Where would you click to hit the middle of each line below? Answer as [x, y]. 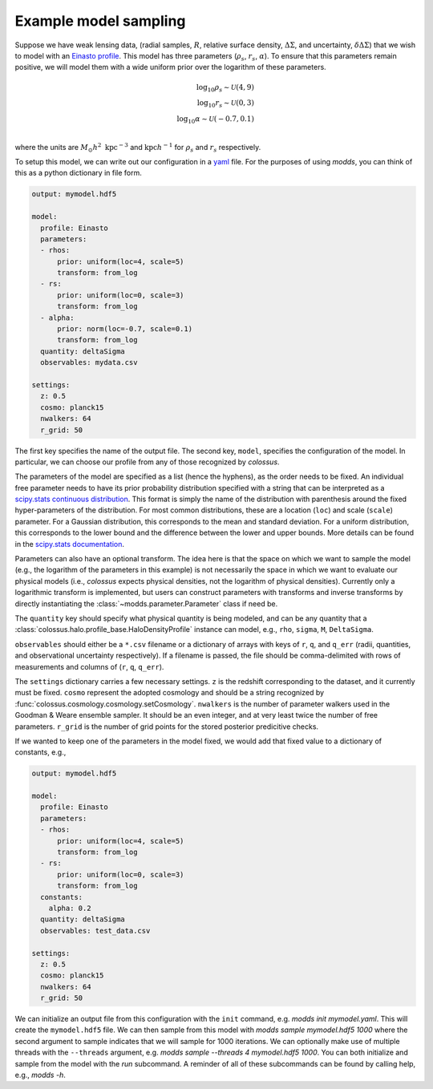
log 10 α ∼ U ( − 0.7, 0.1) [215, 120]
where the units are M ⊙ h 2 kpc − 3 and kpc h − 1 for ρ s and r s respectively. [138, 148]
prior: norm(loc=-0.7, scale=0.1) [125, 329]
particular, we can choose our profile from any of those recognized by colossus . [147, 462]
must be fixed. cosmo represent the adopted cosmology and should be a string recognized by [170, 693]
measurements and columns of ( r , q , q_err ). [89, 666]
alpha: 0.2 [70, 908]
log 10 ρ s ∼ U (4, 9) [225, 88]
